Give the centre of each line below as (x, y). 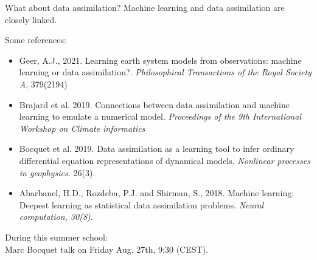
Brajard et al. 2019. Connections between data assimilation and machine (155, 104)
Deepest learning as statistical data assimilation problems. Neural (141, 204)
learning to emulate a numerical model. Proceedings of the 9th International (160, 116)
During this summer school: (56, 237)
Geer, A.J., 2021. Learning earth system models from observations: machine (160, 60)
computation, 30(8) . (56, 217)
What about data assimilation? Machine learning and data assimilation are (145, 7)
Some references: (36, 40)
